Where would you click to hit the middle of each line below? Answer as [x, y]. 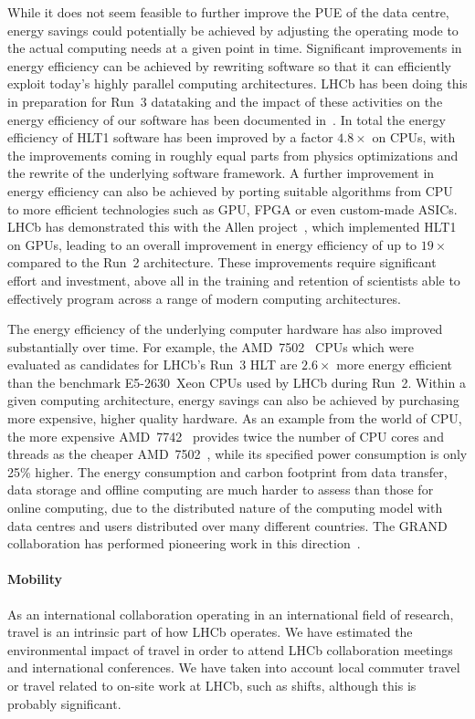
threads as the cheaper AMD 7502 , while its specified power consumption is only [237, 454]
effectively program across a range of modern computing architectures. [204, 298]
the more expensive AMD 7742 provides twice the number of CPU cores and [226, 436]
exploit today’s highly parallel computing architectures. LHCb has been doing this [237, 83]
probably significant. [64, 703]
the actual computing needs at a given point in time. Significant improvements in [235, 48]
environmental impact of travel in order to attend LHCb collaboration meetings [230, 649]
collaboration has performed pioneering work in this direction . [184, 543]
